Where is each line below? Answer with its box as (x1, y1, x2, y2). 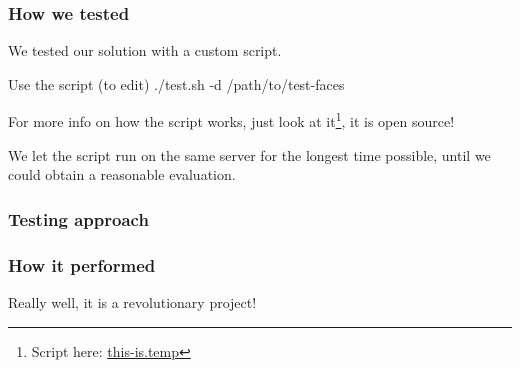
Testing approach (8, 206, 149, 231)
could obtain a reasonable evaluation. (8, 164, 236, 185)
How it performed (8, 252, 156, 277)
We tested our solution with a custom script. (8, 40, 282, 61)
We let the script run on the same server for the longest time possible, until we (8, 144, 491, 165)
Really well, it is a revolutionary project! (8, 291, 257, 312)
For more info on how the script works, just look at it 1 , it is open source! (8, 108, 455, 132)
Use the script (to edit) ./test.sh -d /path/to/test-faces (8, 73, 345, 94)
